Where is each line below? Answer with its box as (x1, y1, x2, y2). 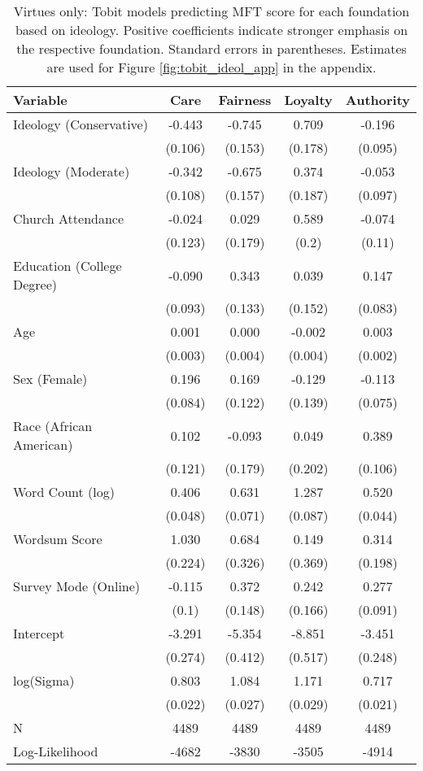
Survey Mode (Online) (13, 577, 141, 595)
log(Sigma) (13, 671, 75, 690)
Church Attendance (13, 209, 124, 228)
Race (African (13, 416, 93, 435)
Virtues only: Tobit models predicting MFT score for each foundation (13, 2, 410, 20)
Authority (345, 90, 410, 109)
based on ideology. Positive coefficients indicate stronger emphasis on (15, 20, 408, 39)
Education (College (13, 256, 122, 275)
